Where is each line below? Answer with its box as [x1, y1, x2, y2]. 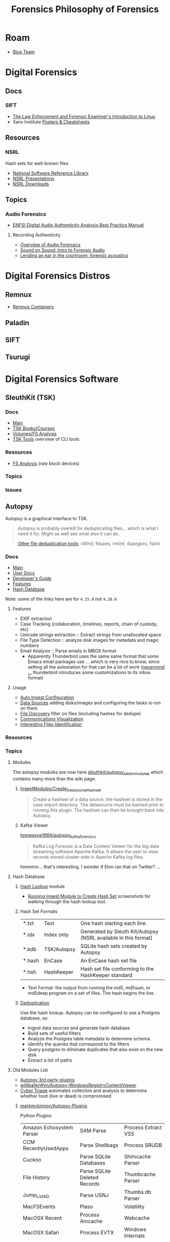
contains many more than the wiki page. [12, 775, 96, 782]
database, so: [20, 1015, 49, 1021]
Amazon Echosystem [22, 1124, 73, 1131]
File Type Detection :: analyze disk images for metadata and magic [20, 637, 159, 643]
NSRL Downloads [12, 181, 49, 187]
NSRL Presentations [12, 175, 55, 181]
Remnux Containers [12, 304, 54, 310]
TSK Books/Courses [12, 425, 55, 432]
